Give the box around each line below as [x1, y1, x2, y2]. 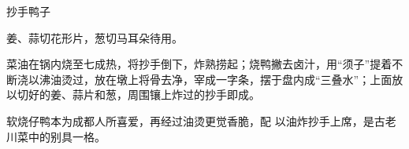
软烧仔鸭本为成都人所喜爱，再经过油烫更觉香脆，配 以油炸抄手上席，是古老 [6, 112, 396, 129]
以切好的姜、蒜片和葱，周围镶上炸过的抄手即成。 [6, 86, 260, 103]
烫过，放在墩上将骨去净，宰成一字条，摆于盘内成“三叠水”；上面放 [61, 71, 403, 87]
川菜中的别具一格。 [6, 128, 106, 144]
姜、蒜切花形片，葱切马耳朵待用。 [6, 29, 183, 45]
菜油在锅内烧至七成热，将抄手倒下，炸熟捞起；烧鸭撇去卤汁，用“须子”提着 [6, 56, 392, 72]
